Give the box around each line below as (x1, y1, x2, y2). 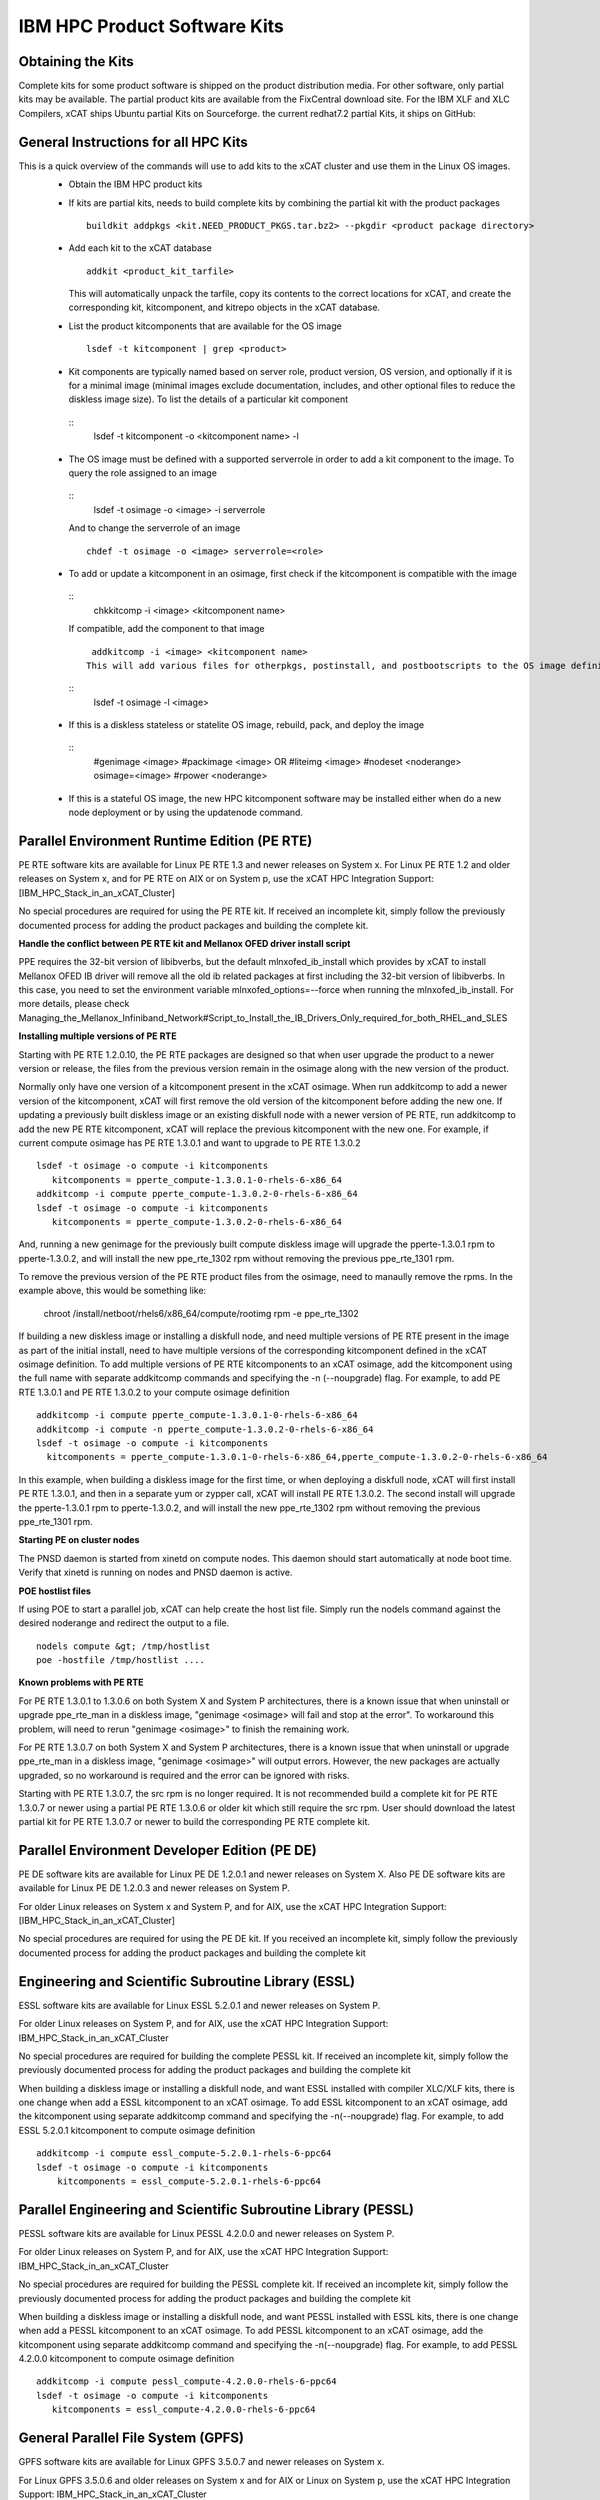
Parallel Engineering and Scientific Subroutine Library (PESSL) (18, 2201, 415, 2218)
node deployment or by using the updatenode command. (68, 806, 304, 819)
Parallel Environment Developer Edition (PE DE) (18, 1841, 317, 1859)
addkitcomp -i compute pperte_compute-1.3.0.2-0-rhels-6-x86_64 (36, 1188, 359, 1200)
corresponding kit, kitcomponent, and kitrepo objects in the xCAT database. (68, 301, 380, 314)
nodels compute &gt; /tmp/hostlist (36, 1640, 211, 1652)
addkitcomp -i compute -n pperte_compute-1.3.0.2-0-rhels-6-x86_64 (36, 1423, 374, 1435)
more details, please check (18, 998, 130, 1010)
